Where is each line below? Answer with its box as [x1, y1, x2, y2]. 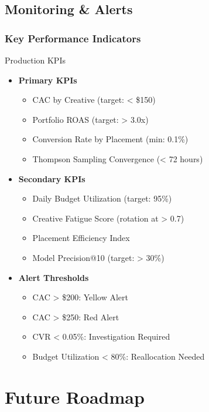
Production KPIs [5, 54, 66, 66]
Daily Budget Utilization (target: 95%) [32, 192, 172, 205]
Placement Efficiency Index [32, 232, 130, 244]
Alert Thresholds [18, 271, 89, 283]
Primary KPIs [18, 73, 77, 86]
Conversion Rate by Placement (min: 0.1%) [32, 133, 189, 145]
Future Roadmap [5, 384, 145, 408]
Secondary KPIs [18, 172, 85, 185]
